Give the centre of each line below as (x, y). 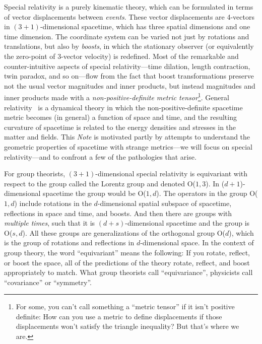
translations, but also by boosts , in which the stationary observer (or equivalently (129, 46)
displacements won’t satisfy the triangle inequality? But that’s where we (127, 326)
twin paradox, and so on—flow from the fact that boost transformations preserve (129, 76)
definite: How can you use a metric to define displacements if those (119, 316)
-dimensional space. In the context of (197, 243)
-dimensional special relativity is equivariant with (172, 174)
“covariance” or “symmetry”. (48, 282)
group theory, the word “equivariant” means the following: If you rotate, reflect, (127, 252)
